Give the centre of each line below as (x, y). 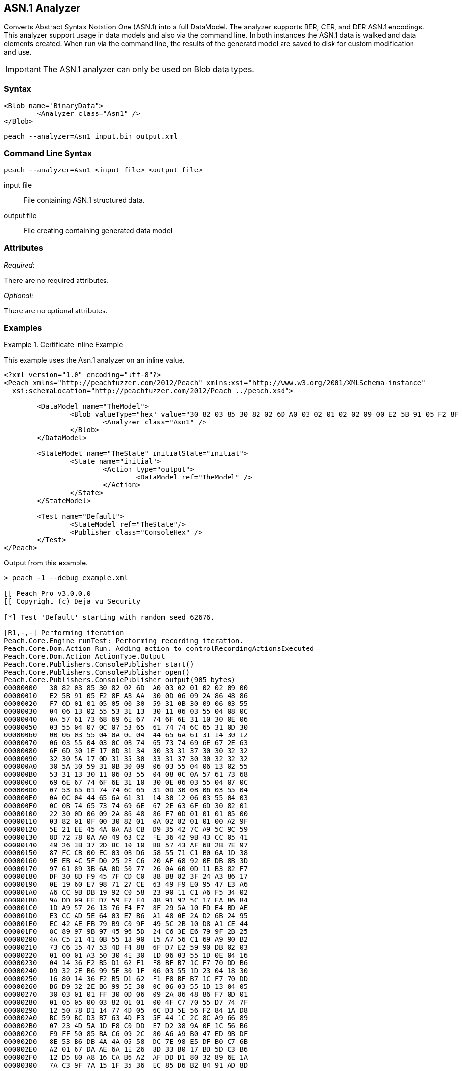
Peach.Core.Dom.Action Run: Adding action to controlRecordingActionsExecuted (159, 649)
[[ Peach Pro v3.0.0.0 (48, 594)
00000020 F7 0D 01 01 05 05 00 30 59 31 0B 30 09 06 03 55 (126, 704)
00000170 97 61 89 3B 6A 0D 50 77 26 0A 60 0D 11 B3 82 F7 (126, 869)
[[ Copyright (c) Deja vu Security (72, 602)
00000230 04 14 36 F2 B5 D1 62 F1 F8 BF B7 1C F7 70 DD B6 (126, 963)
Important (23, 70)
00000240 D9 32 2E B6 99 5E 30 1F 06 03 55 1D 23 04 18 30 (126, 971)
